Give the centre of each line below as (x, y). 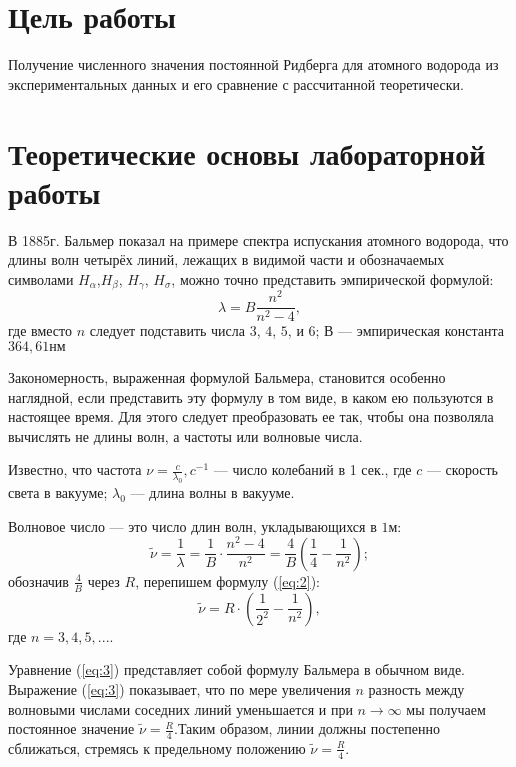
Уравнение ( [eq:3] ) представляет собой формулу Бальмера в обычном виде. (237, 669)
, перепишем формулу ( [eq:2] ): (227, 580)
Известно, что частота (75, 469)
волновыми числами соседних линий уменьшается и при (180, 708)
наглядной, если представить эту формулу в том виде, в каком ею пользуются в (251, 396)
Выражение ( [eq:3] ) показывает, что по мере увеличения (179, 688)
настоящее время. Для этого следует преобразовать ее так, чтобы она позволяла (251, 416)
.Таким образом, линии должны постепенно (307, 728)
